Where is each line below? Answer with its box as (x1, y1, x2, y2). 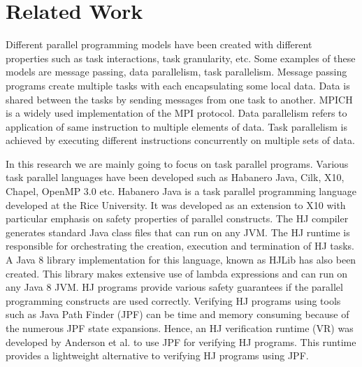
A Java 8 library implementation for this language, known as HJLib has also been (6, 252, 356, 267)
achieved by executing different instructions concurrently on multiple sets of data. (6, 133, 355, 147)
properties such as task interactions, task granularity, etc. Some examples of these (6, 50, 356, 65)
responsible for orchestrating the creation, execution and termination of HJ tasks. (6, 238, 354, 253)
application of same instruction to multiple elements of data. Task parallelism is (6, 119, 347, 134)
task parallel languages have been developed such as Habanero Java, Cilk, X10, (6, 170, 345, 185)
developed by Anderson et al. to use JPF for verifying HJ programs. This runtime (6, 334, 356, 349)
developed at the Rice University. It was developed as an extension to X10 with (6, 197, 346, 212)
